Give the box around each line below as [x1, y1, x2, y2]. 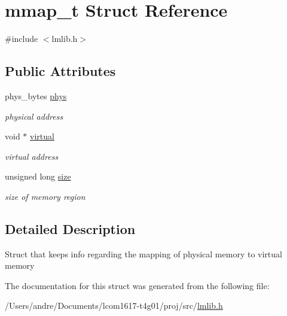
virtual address [5, 150, 59, 162]
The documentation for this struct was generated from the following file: [5, 279, 270, 291]
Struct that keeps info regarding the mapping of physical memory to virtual [5, 247, 282, 260]
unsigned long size [5, 170, 71, 183]
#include [5, 32, 38, 45]
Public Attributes [5, 62, 116, 80]
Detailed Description [5, 219, 136, 238]
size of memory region [5, 190, 86, 202]
